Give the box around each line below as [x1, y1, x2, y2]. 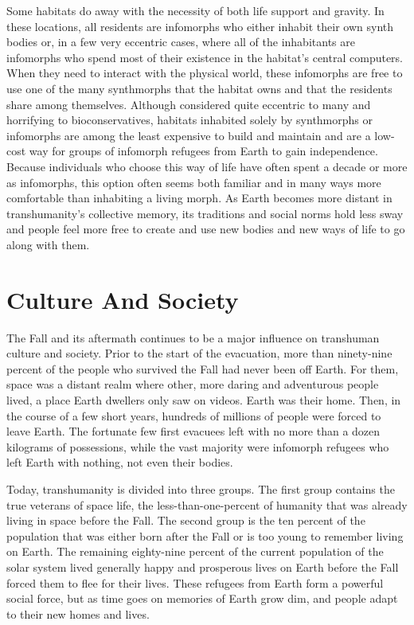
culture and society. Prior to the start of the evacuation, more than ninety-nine [6, 345, 393, 361]
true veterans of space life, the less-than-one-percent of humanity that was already [6, 496, 408, 513]
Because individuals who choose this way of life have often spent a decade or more [6, 158, 408, 174]
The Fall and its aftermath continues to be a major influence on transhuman [6, 329, 380, 346]
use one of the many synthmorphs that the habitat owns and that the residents [6, 80, 393, 96]
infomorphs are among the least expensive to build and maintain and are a [6, 127, 371, 143]
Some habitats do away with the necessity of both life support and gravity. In [6, 2, 385, 18]
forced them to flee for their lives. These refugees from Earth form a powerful [6, 574, 384, 591]
